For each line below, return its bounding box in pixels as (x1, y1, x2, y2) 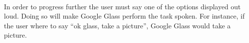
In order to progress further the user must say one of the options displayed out (4, 1, 241, 11)
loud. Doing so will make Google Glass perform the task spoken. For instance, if (4, 11, 245, 21)
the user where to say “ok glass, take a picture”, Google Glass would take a (4, 20, 231, 30)
